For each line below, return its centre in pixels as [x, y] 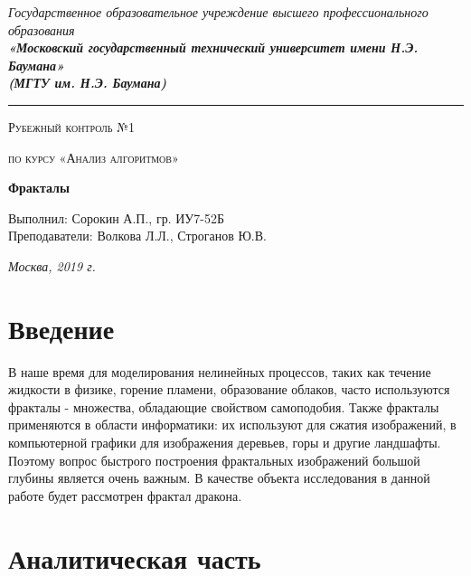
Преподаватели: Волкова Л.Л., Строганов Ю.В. [137, 236]
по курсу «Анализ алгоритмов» [94, 157]
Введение [61, 328]
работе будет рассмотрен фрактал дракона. [125, 495]
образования [42, 29]
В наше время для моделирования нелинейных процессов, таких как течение [220, 371]
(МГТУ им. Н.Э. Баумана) [88, 83]
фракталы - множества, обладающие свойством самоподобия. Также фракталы [224, 406]
